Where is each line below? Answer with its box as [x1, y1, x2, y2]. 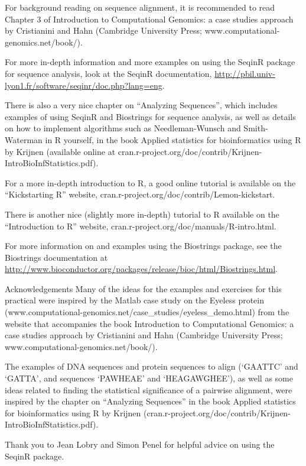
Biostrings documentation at [5, 251, 108, 263]
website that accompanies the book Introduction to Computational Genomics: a [5, 317, 294, 329]
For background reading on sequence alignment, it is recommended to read [5, 1, 275, 13]
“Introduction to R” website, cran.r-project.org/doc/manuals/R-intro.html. [5, 219, 276, 232]
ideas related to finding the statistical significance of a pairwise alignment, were [5, 383, 292, 396]
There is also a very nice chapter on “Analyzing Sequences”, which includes [5, 99, 278, 111]
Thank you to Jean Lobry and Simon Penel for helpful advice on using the [5, 438, 275, 450]
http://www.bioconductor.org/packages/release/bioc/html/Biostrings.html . [5, 263, 278, 275]
